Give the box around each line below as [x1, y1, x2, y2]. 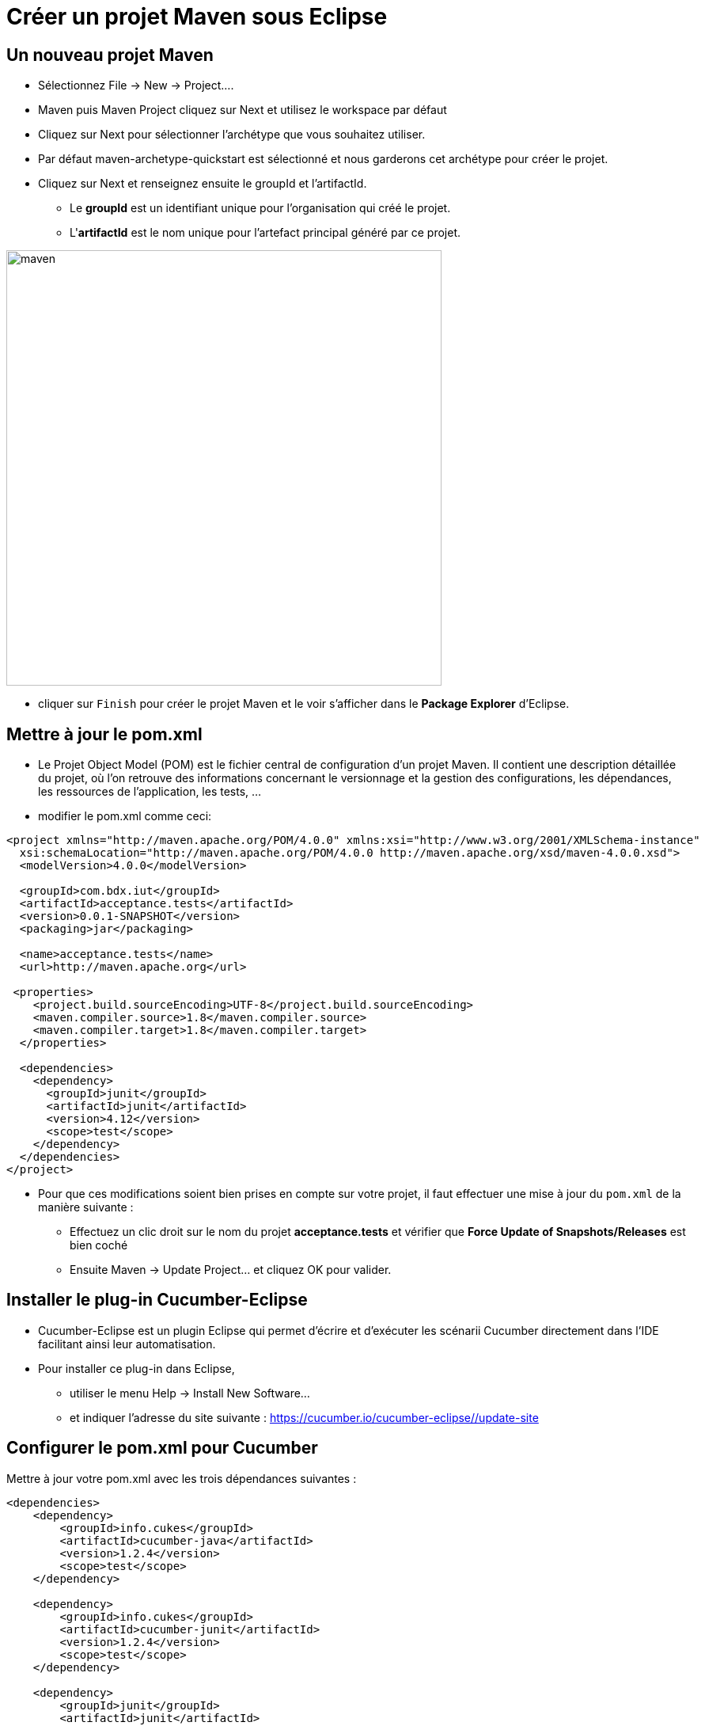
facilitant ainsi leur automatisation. [38, 1336, 216, 1351]
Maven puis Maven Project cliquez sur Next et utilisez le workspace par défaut [38, 103, 447, 117]
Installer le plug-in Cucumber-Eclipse [6, 1290, 308, 1310]
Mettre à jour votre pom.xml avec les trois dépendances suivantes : [6, 1471, 357, 1485]
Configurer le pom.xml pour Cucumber [6, 1438, 318, 1458]
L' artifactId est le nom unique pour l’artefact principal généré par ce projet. [70, 226, 461, 240]
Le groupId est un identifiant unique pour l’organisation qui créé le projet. [70, 201, 451, 215]
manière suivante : [38, 1200, 134, 1215]
